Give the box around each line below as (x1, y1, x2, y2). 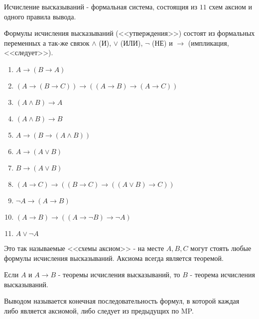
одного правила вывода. (4, 11, 76, 21)
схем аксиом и (209, 1, 252, 11)
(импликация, (188, 37, 229, 48)
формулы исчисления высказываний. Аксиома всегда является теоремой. (4, 252, 224, 263)
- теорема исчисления (190, 269, 255, 280)
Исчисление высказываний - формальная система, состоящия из (4, 1, 198, 11)
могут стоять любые (190, 242, 252, 253)
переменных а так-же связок (4, 37, 90, 48)
